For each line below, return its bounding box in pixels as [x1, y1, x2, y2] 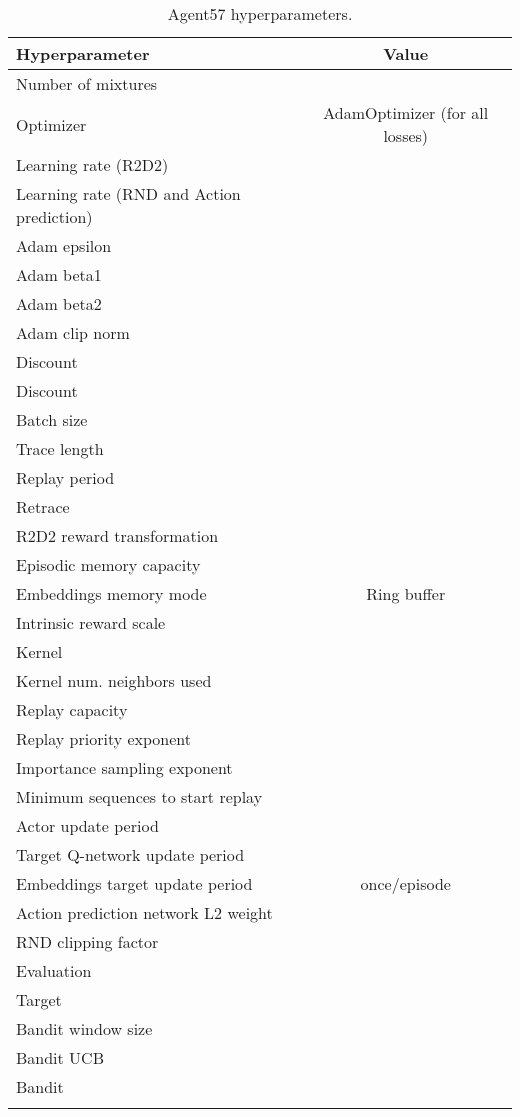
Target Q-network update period [16, 843, 245, 866]
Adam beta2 [16, 292, 102, 315]
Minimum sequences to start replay [16, 785, 263, 808]
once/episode [360, 872, 451, 895]
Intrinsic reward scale [16, 611, 166, 634]
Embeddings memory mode [16, 582, 207, 605]
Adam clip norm [16, 321, 130, 344]
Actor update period [16, 814, 159, 837]
